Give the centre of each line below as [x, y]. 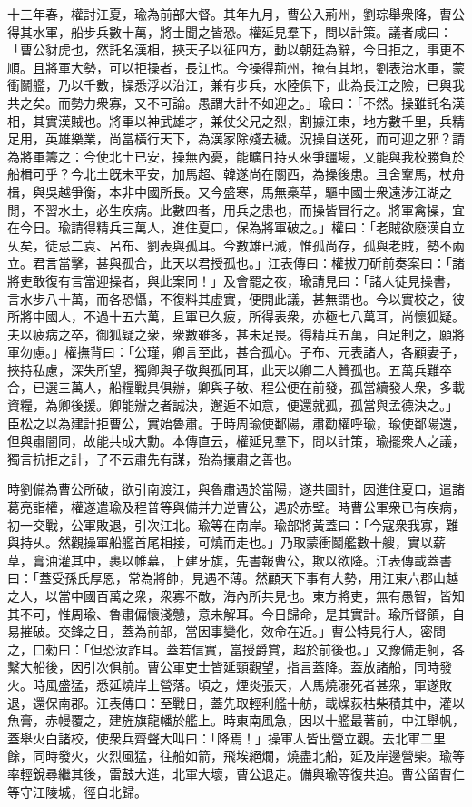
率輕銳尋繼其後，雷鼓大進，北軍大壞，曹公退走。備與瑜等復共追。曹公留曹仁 [236, 773]
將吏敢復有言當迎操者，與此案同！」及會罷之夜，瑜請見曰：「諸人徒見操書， [233, 280]
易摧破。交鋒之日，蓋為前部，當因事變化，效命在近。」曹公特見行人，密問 [226, 631]
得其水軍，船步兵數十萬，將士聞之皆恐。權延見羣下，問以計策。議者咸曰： [230, 31]
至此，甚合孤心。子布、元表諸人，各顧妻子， [331, 352]
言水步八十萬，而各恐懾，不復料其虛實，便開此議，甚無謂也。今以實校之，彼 [236, 298]
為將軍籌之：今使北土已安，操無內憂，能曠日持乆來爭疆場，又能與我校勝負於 [236, 156]
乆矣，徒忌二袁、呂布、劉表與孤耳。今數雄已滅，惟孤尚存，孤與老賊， [217, 245]
